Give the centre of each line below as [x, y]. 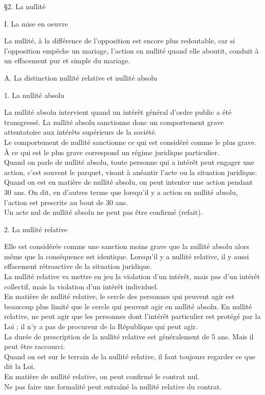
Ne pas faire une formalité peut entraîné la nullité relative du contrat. [113, 386]
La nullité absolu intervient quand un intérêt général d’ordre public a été [118, 112]
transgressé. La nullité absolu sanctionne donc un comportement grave [114, 122]
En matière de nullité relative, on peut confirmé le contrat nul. [102, 376]
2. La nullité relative [36, 229]
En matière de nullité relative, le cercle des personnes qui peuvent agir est [120, 296]
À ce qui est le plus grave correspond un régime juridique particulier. [112, 152]
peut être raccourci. [35, 346]
